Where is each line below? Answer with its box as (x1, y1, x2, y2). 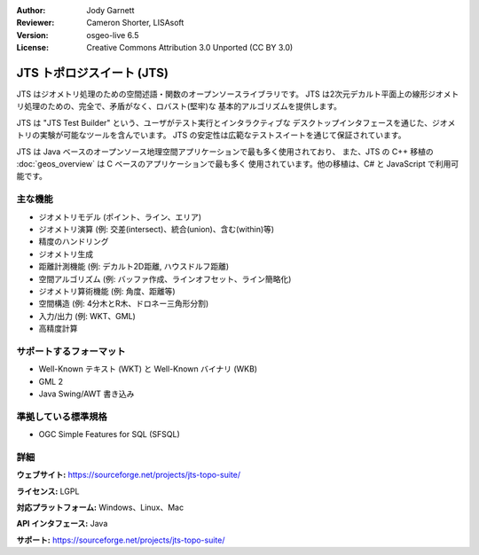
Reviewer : (16, 18, 55, 28)
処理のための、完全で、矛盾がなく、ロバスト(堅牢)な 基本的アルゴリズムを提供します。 (23, 101, 342, 112)
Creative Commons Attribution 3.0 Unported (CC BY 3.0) (86, 43, 294, 53)
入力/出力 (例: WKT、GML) (38, 310, 137, 321)
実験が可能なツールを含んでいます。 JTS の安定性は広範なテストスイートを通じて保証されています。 (39, 129, 406, 141)
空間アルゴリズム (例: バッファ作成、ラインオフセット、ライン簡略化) (38, 273, 292, 284)
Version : (16, 29, 49, 40)
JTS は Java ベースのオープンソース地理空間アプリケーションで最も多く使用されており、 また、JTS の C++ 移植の (16, 146, 434, 157)
